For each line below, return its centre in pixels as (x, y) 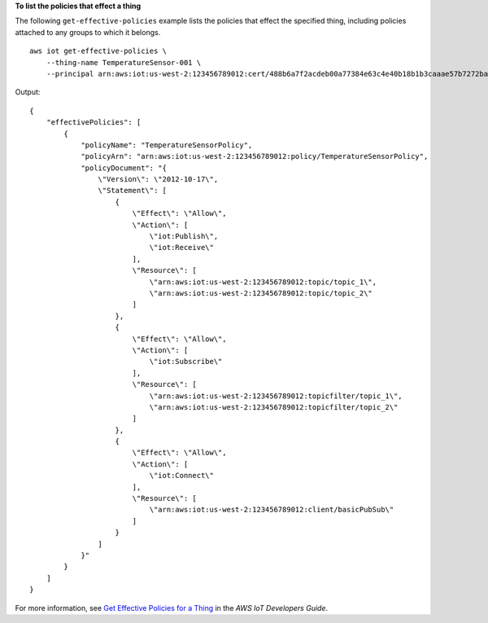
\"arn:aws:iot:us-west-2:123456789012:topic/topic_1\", (263, 282)
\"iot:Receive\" (182, 248)
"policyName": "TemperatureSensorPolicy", (167, 145)
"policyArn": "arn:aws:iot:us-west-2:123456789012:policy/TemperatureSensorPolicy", (255, 156)
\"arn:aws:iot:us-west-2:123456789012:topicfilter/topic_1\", (276, 396)
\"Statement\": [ (132, 191)
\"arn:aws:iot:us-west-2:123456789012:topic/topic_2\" (261, 293)
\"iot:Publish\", (184, 237)
